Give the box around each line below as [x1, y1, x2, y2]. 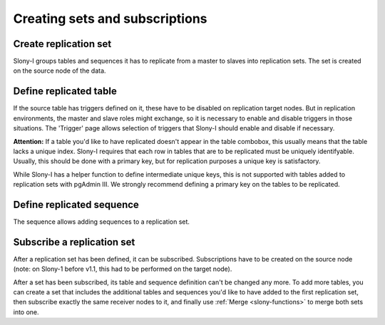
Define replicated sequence [13, 198, 139, 210]
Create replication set [13, 38, 112, 50]
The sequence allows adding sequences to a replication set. [13, 217, 190, 226]
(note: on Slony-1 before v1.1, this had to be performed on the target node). [13, 264, 232, 274]
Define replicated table [13, 86, 118, 98]
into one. [13, 307, 39, 316]
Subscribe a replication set [13, 236, 135, 248]
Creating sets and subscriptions [13, 11, 207, 26]
